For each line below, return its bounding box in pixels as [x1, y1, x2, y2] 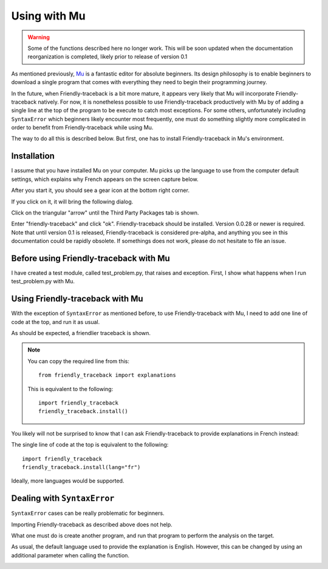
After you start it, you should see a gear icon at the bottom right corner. [11, 186, 190, 194]
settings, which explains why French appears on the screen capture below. [11, 175, 199, 183]
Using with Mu [11, 9, 86, 23]
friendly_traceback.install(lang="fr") [22, 464, 141, 470]
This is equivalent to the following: [27, 385, 114, 392]
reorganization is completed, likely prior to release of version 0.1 [27, 53, 188, 60]
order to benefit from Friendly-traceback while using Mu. [11, 124, 154, 131]
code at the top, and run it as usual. [11, 318, 100, 325]
